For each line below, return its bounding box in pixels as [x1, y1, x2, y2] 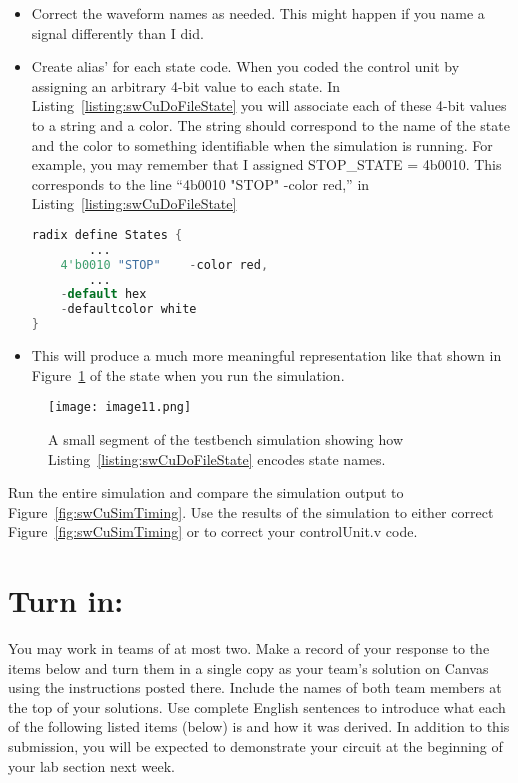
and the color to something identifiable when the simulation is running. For [31, 134, 493, 155]
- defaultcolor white [60, 302, 197, 317]
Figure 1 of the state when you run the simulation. [31, 364, 345, 385]
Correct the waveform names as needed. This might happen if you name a [31, 3, 485, 23]
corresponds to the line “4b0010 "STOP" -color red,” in [31, 173, 370, 194]
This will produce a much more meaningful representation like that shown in [31, 345, 502, 366]
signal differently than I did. [31, 22, 204, 43]
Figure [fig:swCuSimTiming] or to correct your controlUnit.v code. [8, 521, 418, 542]
